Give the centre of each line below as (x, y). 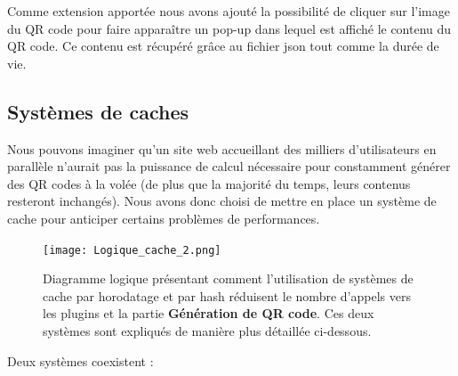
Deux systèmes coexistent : (80, 360)
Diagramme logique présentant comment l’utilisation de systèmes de (228, 278)
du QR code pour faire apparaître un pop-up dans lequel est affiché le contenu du (229, 28)
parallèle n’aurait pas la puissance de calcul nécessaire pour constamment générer (229, 166)
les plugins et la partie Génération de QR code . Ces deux (209, 313)
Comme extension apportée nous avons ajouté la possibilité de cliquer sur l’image (229, 11)
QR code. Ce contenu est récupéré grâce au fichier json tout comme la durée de (223, 46)
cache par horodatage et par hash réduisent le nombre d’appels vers (227, 295)
